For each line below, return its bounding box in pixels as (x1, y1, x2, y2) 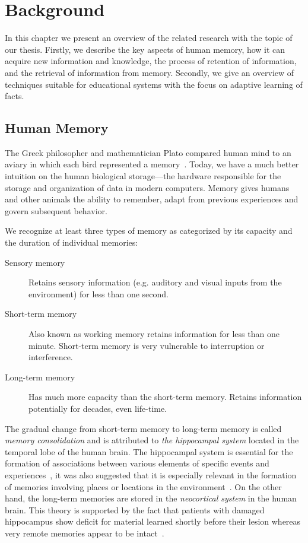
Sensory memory (5, 256, 65, 268)
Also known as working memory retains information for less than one (28, 328, 280, 340)
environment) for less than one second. (28, 287, 169, 300)
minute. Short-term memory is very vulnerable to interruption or (28, 339, 265, 351)
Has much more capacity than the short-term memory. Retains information (28, 390, 302, 403)
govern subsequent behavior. (5, 204, 107, 217)
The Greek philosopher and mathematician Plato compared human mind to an (5, 146, 291, 158)
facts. (5, 90, 24, 102)
